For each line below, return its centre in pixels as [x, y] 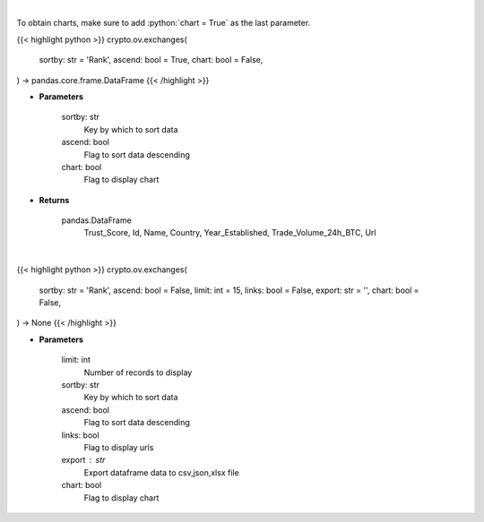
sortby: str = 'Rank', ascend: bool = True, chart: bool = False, [151, 60]
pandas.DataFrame [96, 220]
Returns [54, 200]
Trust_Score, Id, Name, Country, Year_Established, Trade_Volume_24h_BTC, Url [230, 233]
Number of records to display [138, 372]
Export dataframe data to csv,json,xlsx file [161, 472]
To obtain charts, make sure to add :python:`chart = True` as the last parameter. [164, 23]
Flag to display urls [119, 447]
